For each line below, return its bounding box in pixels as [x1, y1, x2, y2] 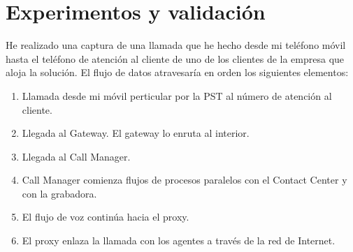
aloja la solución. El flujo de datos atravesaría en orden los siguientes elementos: [6, 65, 349, 80]
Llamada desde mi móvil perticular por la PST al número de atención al [22, 88, 332, 103]
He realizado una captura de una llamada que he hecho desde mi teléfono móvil [6, 38, 346, 52]
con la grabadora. [22, 186, 97, 200]
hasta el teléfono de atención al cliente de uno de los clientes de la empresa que [6, 51, 345, 66]
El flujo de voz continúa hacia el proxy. [22, 209, 189, 224]
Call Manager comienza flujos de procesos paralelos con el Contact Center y [22, 172, 347, 187]
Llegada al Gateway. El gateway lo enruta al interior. [22, 126, 250, 140]
